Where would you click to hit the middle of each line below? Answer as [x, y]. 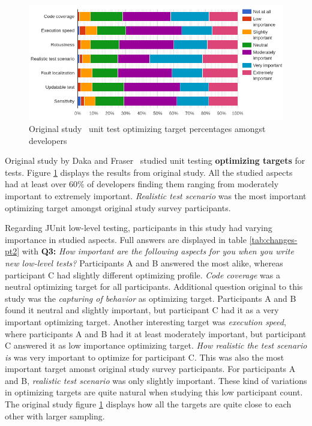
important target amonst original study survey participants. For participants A [150, 369]
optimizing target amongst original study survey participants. [118, 207]
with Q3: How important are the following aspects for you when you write [158, 251]
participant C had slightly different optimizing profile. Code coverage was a [142, 274]
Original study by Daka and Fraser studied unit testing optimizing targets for [155, 160]
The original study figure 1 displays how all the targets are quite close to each [148, 404]
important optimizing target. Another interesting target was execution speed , [145, 321]
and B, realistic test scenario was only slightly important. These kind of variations [156, 380]
